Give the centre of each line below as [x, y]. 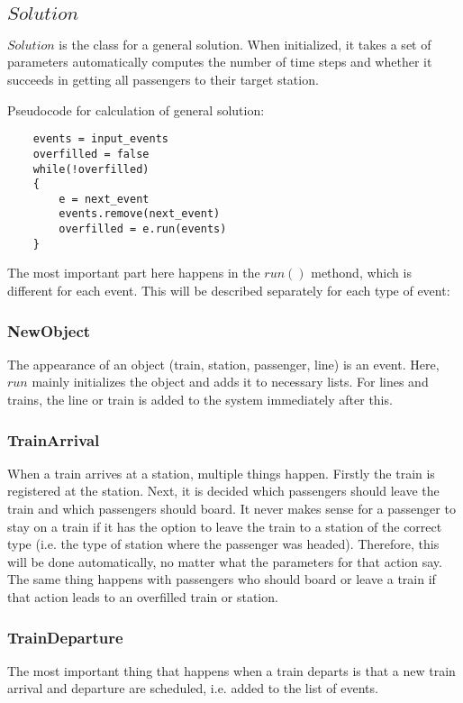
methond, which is [361, 273]
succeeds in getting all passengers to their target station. [163, 79]
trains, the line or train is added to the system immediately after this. [200, 400]
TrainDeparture [65, 637]
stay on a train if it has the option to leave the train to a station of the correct [225, 526]
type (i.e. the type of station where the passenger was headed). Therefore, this [223, 544]
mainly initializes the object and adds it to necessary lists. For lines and [230, 382]
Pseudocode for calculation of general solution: [136, 110]
